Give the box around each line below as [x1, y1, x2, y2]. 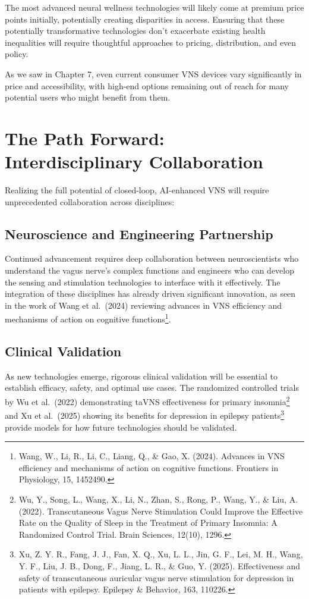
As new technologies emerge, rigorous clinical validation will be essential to [5, 369, 278, 382]
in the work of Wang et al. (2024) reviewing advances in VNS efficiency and [5, 299, 282, 311]
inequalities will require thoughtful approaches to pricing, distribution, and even [5, 36, 297, 48]
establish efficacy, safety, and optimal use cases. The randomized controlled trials [5, 381, 299, 394]
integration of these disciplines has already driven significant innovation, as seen [5, 287, 296, 300]
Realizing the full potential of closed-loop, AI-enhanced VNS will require [5, 184, 269, 196]
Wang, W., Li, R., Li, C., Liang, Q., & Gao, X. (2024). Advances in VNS [18, 450, 285, 462]
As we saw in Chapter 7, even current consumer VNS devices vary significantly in [5, 67, 302, 80]
